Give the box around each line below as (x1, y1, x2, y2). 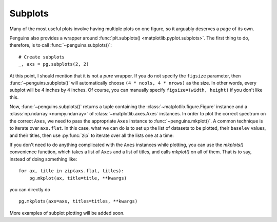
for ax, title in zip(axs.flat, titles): (18, 168, 124, 174)
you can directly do (9, 186, 51, 192)
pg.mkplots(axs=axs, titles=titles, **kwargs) (18, 198, 138, 205)
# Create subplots (18, 54, 65, 60)
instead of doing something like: (9, 156, 77, 162)
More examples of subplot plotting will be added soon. (9, 210, 125, 216)
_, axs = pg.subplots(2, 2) (18, 62, 89, 67)
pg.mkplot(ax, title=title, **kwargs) (29, 175, 127, 181)
